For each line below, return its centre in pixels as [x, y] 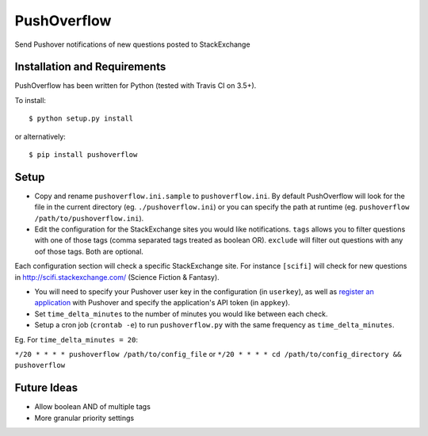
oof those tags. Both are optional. [89, 251]
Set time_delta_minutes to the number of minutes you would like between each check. [181, 314]
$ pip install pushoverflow [83, 155]
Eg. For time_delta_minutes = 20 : [76, 339]
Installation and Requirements [90, 67]
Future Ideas [46, 388]
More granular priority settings [84, 418]
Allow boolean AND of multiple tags [92, 407]
